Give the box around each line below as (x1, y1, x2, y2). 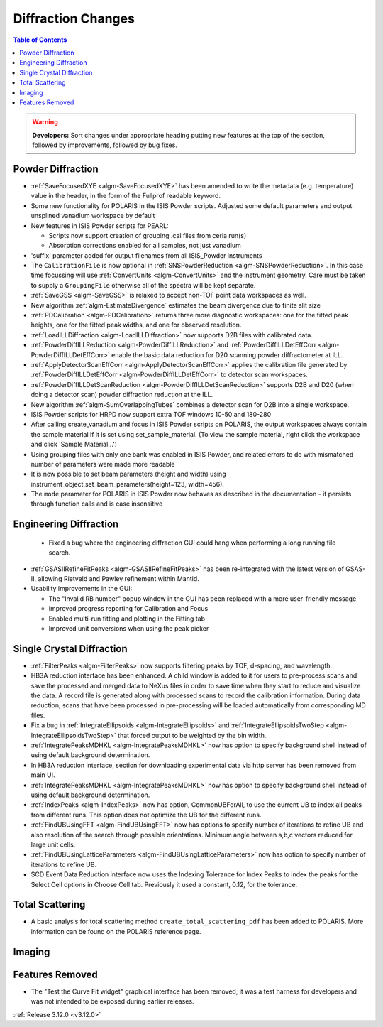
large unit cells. (30, 840, 76, 849)
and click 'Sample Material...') (30, 440, 117, 449)
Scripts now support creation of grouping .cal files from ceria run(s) (48, 231, 247, 239)
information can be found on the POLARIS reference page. (30, 927, 201, 935)
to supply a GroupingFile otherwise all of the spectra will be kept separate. (30, 281, 256, 289)
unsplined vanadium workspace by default (30, 212, 155, 220)
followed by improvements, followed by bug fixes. (32, 141, 177, 149)
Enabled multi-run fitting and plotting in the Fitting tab (48, 614, 206, 623)
